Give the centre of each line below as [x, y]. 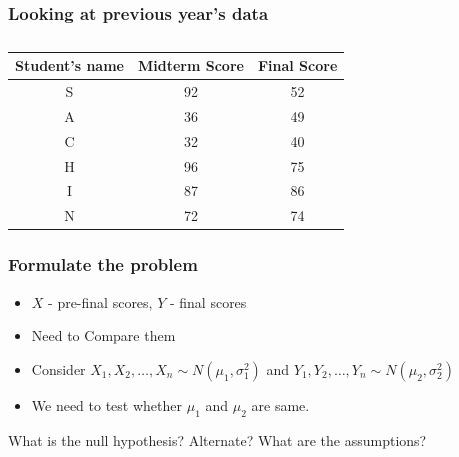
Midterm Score [190, 65]
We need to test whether [107, 404]
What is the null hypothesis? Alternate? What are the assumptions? [217, 439]
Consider [58, 368]
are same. [280, 404]
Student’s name [69, 65]
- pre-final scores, [100, 301]
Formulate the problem [103, 264]
